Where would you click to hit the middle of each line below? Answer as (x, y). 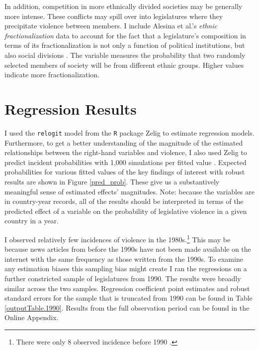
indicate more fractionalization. (52, 75)
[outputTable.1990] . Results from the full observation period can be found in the (127, 307)
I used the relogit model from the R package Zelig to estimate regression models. (129, 132)
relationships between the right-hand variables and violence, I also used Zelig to (126, 152)
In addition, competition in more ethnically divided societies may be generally (124, 6)
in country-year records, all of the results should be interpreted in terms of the (124, 201)
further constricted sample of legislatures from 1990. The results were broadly (123, 278)
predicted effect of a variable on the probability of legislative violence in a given (126, 211)
